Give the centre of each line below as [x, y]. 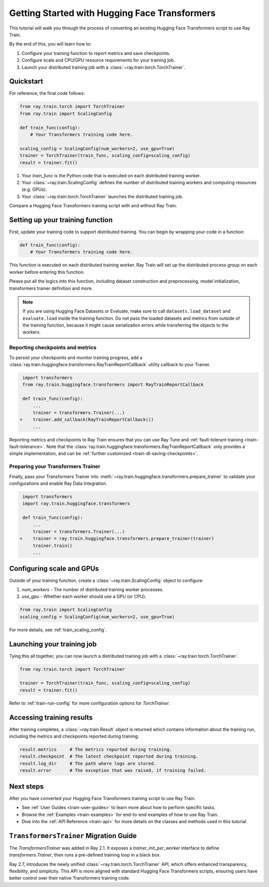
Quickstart [26, 82]
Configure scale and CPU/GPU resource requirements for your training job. [98, 60]
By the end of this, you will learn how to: [50, 44]
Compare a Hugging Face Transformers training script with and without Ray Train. [93, 206]
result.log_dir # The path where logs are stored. [88, 763]
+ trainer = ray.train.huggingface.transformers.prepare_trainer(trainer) [117, 539]
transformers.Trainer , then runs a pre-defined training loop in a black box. [85, 855]
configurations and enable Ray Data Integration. [58, 483]
